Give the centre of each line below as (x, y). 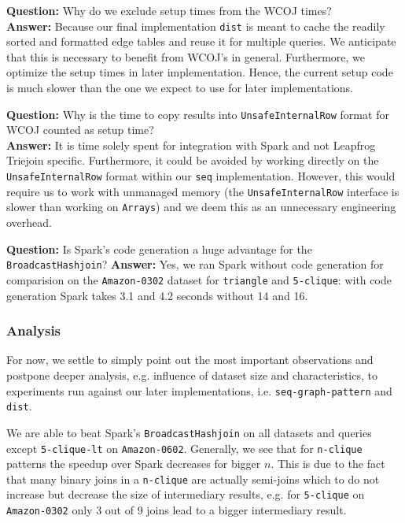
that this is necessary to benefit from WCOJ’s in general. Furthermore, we (186, 56)
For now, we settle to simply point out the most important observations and (190, 360)
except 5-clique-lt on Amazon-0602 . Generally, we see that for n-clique (184, 448)
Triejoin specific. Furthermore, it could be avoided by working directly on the (193, 160)
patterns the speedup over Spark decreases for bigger (134, 464)
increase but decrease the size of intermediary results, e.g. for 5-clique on (186, 494)
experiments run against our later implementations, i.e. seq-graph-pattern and (199, 390)
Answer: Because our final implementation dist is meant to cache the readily (196, 26)
